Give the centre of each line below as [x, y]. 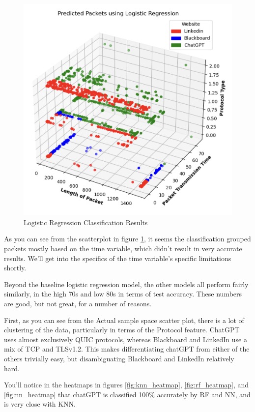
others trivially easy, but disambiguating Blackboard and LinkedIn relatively [119, 359]
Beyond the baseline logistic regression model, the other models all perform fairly [126, 284]
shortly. [15, 268]
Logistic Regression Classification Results [86, 222]
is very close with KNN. [40, 404]
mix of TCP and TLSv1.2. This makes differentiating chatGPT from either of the [127, 349]
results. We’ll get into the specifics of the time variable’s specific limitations [118, 258]
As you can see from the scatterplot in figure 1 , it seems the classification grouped [127, 239]
